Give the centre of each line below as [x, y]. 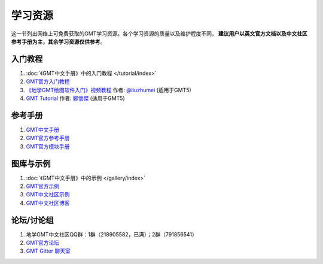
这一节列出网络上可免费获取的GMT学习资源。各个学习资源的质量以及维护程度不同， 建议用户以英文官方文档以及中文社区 [159, 34]
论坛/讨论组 [32, 220]
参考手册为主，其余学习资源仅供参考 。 [58, 41]
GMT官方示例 [43, 186]
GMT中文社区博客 [48, 203]
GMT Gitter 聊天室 [48, 251]
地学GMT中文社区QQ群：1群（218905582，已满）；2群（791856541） [112, 234]
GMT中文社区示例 [48, 195]
